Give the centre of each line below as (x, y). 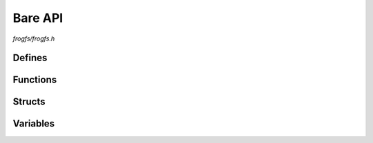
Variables (34, 124)
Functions (35, 80)
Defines (30, 58)
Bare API (38, 18)
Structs (29, 102)
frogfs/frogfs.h (34, 38)
